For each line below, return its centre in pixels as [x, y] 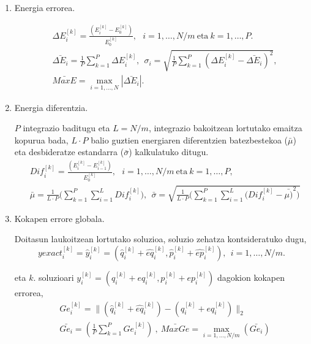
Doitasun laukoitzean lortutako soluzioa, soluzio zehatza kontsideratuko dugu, [160, 239]
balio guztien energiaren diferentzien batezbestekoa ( [189, 140]
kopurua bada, [41, 140]
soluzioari [56, 277]
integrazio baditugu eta [66, 128]
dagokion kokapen [251, 277]
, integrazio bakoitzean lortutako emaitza [225, 128]
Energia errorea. [45, 7]
